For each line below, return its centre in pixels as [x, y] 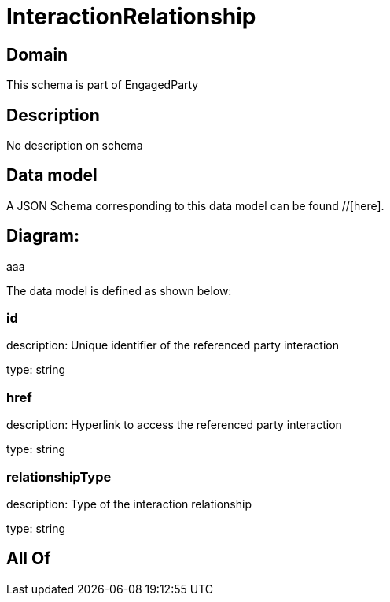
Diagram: [43, 236]
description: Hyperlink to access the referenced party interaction [174, 425]
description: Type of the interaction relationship [129, 504]
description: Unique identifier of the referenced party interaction [173, 345]
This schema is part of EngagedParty [103, 85]
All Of [29, 559]
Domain [37, 54]
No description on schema [75, 146]
